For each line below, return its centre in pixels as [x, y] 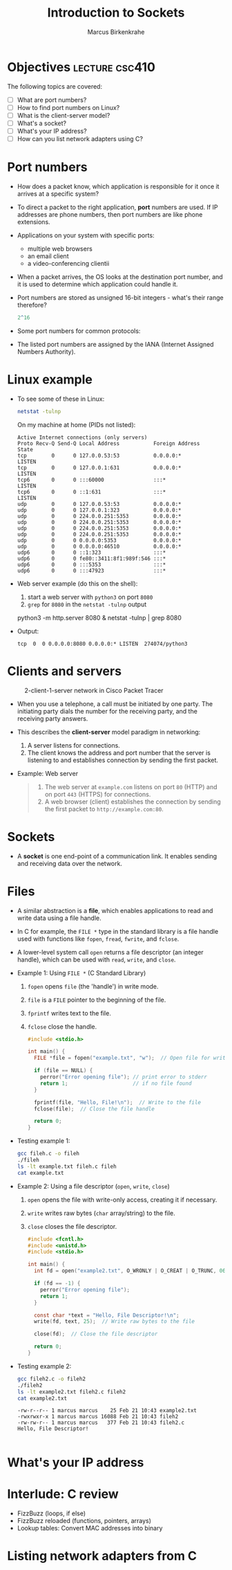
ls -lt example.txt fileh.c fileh [67, 1166]
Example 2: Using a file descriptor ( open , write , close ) [94, 1186]
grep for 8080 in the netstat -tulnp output [87, 604]
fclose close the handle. [62, 1027]
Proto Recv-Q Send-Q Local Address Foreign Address [108, 443]
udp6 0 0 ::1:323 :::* [91, 552]
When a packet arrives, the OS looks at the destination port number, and [120, 277]
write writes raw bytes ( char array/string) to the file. [101, 1213]
